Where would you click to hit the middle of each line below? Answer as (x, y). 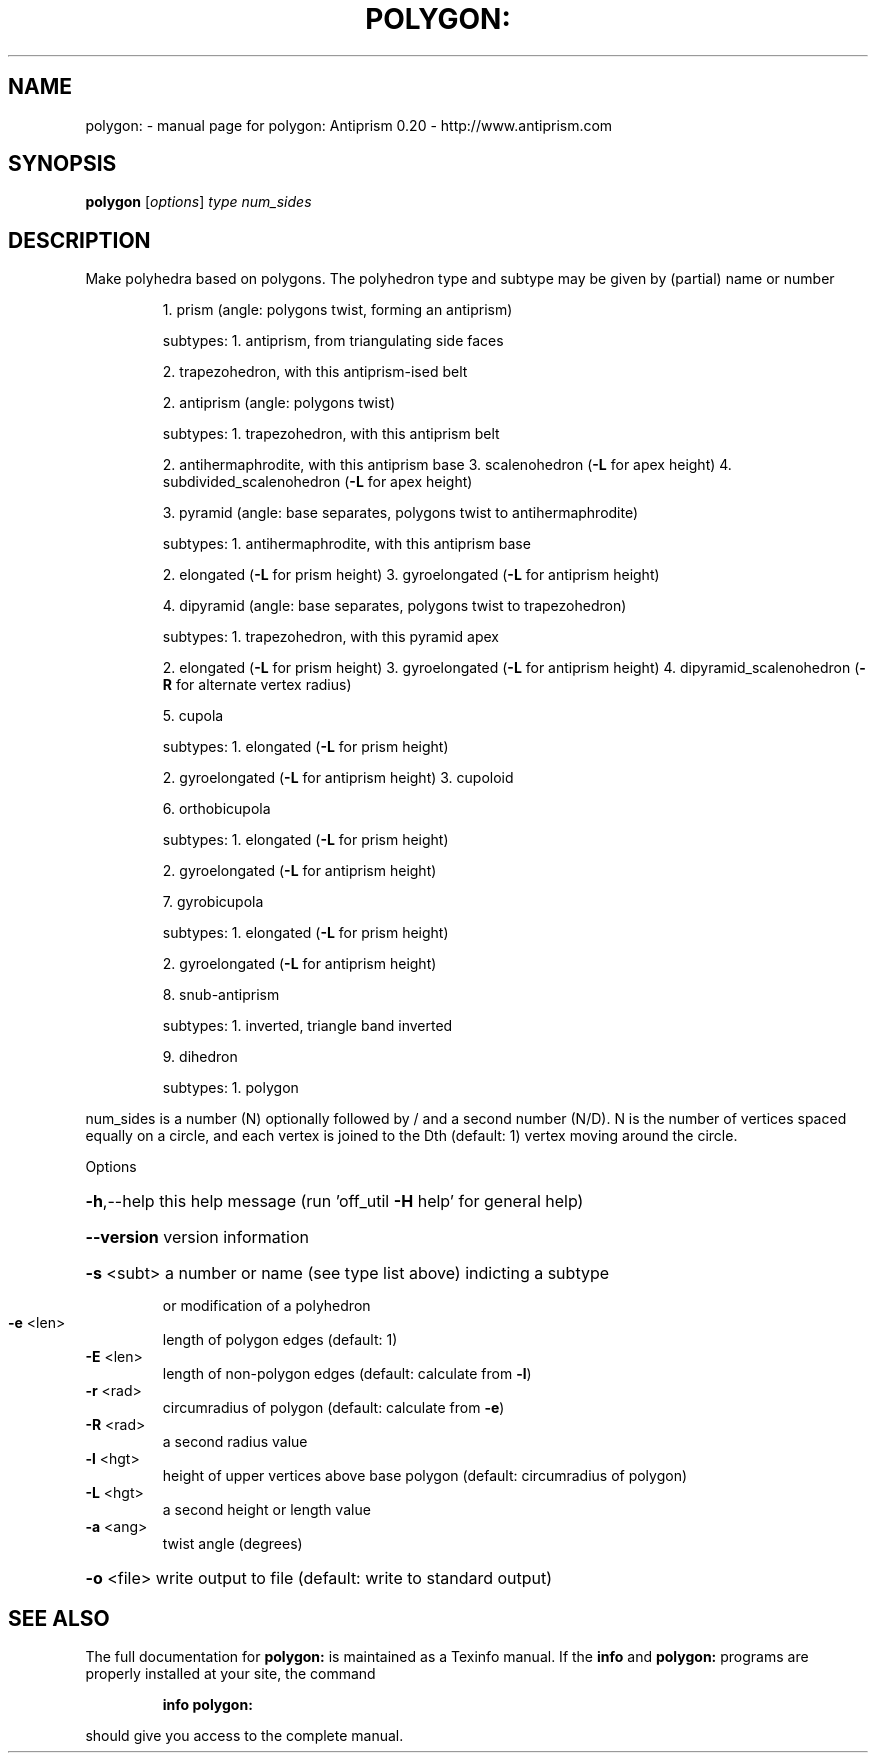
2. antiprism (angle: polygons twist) (279, 403)
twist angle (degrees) (232, 1544)
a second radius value (235, 1442)
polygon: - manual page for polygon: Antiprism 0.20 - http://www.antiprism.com (349, 125)
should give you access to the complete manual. (244, 1736)
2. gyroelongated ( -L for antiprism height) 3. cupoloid (338, 778)
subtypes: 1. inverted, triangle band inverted (307, 1026)
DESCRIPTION (79, 240)
